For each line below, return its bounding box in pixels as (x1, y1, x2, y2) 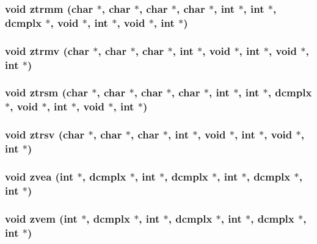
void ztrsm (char (5, 85, 89, 100)
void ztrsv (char (5, 127, 85, 142)
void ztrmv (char (5, 43, 90, 58)
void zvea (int (5, 168, 74, 184)
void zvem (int (5, 210, 78, 226)
